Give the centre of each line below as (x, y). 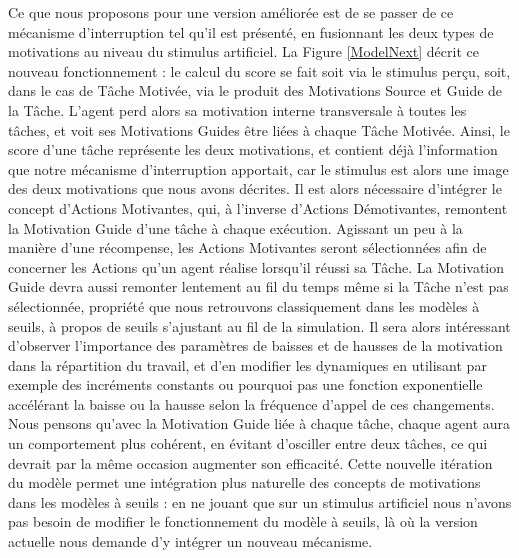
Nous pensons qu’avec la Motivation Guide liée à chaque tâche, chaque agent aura (259, 423)
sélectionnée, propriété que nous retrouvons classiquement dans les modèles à (244, 305)
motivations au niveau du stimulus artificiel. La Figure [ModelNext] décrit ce (243, 51)
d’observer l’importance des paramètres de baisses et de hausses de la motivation (255, 345)
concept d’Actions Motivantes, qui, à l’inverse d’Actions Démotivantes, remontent (258, 207)
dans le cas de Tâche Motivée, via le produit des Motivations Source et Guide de (255, 90)
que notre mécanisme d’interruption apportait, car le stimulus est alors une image (258, 168)
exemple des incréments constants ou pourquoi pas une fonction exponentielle (245, 384)
